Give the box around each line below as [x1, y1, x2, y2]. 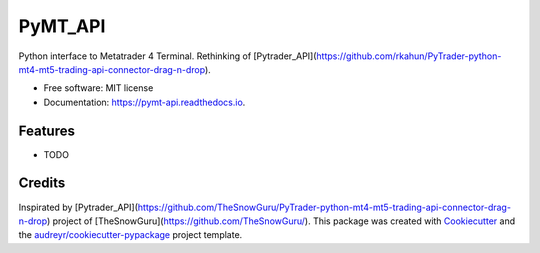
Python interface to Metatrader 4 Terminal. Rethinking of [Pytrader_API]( [18, 50, 317, 62]
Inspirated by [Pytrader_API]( [18, 201, 139, 213]
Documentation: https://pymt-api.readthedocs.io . [43, 96, 246, 108]
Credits [18, 175, 66, 192]
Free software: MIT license [43, 82, 154, 94]
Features [18, 122, 75, 139]
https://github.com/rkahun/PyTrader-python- [316, 50, 502, 62]
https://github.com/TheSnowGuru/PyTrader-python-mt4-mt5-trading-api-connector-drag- [137, 201, 512, 213]
